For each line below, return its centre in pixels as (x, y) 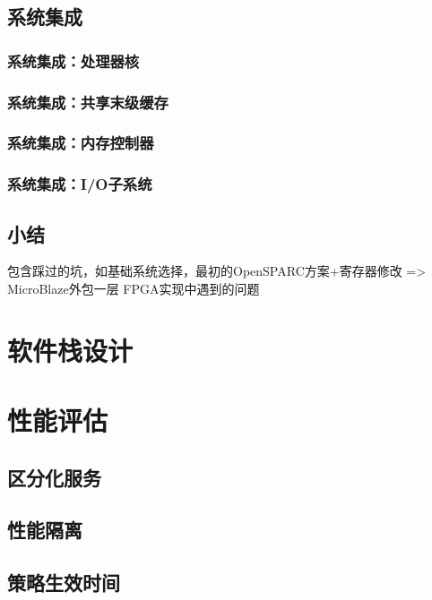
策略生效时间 (64, 583)
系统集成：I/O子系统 (80, 184)
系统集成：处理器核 (73, 60)
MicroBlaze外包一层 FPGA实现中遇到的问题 (134, 288)
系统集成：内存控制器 (81, 143)
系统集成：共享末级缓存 (88, 102)
